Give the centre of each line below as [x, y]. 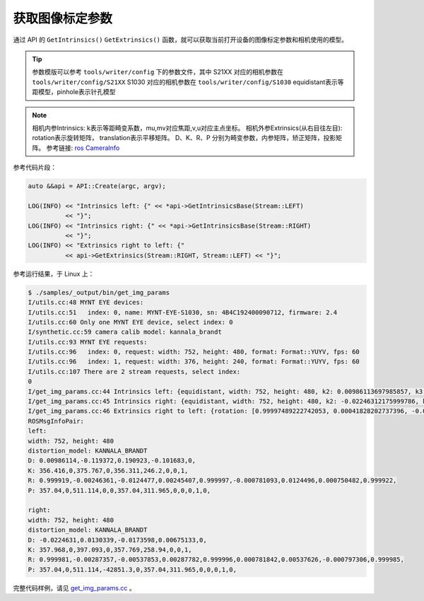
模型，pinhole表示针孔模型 [77, 92]
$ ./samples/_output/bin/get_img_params [99, 292]
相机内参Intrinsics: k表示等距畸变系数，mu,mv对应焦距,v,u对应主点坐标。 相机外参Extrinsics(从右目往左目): [187, 128]
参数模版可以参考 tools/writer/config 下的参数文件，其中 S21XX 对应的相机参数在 [158, 72]
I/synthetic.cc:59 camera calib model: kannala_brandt [125, 332]
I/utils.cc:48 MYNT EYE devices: [86, 303]
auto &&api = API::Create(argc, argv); [97, 186]
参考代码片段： [35, 168]
